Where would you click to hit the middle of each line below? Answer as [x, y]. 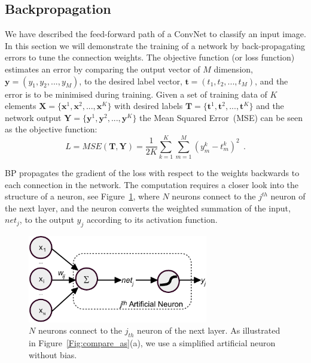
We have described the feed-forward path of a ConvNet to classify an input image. [155, 34]
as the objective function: [51, 129]
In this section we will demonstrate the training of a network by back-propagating [155, 45]
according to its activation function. [152, 220]
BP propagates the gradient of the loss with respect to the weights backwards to [152, 173]
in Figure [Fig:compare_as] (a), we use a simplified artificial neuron [152, 343]
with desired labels [149, 106]
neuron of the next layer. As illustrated [209, 330]
